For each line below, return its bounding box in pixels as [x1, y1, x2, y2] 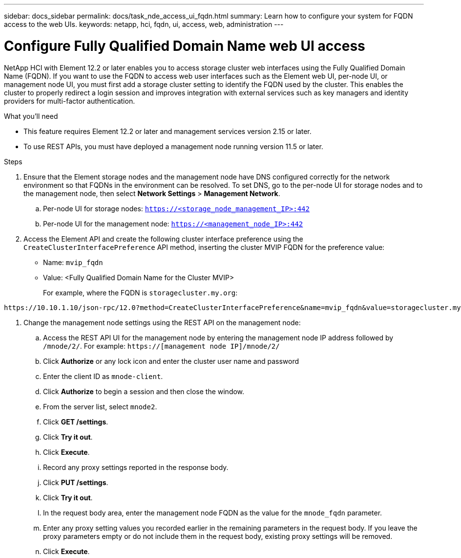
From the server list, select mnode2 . [43, 402, 157, 411]
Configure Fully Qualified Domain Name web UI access [4, 37, 365, 54]
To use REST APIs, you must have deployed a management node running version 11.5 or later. [23, 142, 323, 151]
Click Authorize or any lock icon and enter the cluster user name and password [43, 357, 299, 365]
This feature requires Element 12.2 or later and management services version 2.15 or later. [23, 127, 312, 135]
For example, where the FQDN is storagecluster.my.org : [43, 288, 238, 297]
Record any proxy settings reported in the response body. [43, 463, 229, 471]
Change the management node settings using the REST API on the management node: [23, 318, 301, 327]
